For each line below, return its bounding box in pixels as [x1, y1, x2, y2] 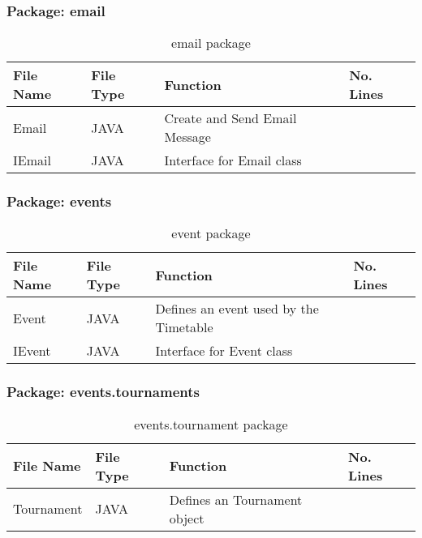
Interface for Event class [155, 341, 293, 361]
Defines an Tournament [169, 489, 303, 509]
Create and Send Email [164, 109, 297, 128]
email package [171, 33, 251, 53]
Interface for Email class [164, 151, 302, 170]
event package [171, 224, 251, 243]
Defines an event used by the [155, 299, 319, 318]
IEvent [13, 341, 51, 361]
